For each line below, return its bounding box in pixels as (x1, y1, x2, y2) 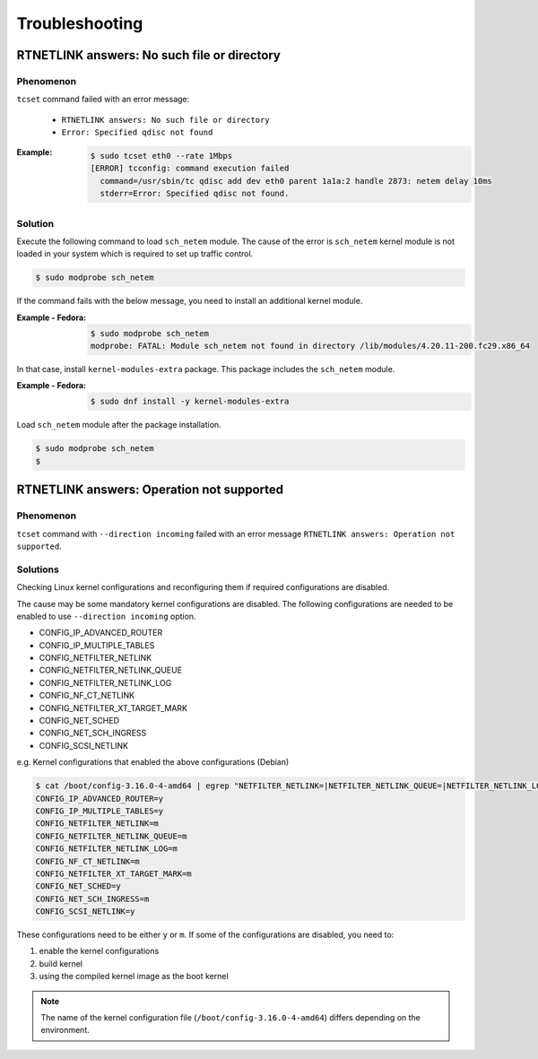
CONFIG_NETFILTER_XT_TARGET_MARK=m (35, 868, 192, 879)
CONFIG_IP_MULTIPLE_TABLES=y (35, 805, 164, 816)
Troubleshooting (16, 13, 143, 33)
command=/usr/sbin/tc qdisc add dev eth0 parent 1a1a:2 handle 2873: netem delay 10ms (100, 176, 493, 186)
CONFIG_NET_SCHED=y (35, 881, 121, 891)
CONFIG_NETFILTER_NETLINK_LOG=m (35, 844, 178, 854)
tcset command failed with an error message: (16, 94, 190, 105)
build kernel (39, 958, 82, 968)
